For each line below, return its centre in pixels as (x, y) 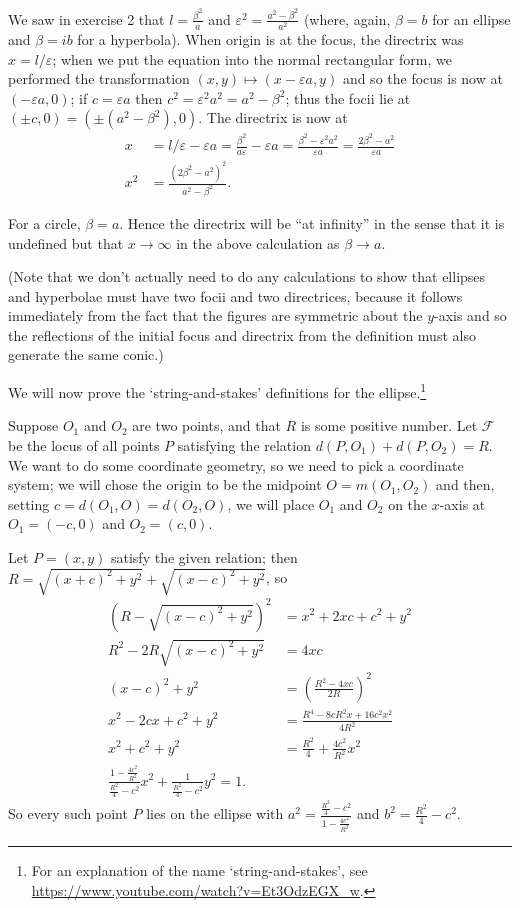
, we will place (271, 503)
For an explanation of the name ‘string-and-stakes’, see (199, 869)
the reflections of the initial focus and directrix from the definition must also (242, 334)
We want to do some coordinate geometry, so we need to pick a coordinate (236, 464)
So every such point (68, 813)
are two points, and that (206, 425)
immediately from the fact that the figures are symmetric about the (215, 315)
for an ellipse (471, 18)
